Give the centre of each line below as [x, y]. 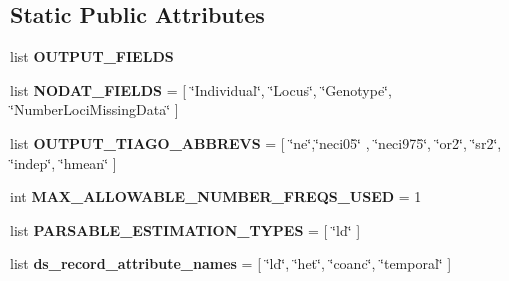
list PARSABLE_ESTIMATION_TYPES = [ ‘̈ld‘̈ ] [185, 229]
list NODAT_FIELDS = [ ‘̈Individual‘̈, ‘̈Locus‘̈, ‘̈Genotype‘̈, [201, 89]
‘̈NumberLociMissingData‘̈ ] [94, 109]
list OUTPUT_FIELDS [92, 56]
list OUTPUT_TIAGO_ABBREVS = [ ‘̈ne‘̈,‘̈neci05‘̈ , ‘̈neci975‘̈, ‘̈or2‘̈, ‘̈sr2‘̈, [256, 142]
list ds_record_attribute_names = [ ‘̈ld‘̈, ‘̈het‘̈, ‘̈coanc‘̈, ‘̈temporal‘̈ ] [231, 263]
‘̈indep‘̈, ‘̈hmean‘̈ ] [63, 162]
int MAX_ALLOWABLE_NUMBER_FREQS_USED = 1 [216, 196]
